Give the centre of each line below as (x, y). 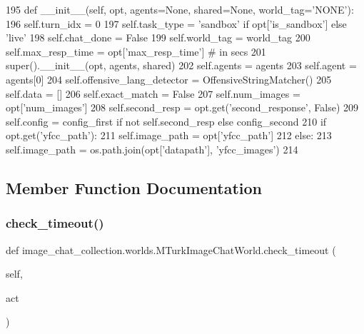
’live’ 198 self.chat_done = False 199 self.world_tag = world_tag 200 (158, 37)
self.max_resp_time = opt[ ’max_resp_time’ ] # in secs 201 (136, 51)
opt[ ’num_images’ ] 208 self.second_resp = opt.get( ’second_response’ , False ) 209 (182, 107)
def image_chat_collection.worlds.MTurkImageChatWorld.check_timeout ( (171, 249)
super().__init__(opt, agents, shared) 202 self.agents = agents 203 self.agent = (181, 65)
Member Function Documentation (134, 187)
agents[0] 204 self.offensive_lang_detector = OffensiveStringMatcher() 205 (169, 79)
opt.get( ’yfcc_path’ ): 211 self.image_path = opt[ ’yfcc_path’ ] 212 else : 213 (169, 135)
